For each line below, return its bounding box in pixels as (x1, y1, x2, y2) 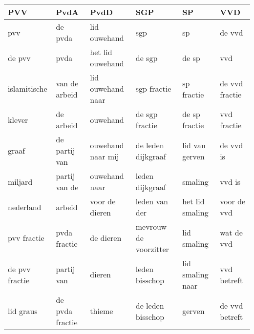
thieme (90, 305, 113, 316)
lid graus (8, 305, 38, 316)
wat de (220, 226, 243, 238)
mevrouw (135, 221, 167, 232)
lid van (182, 139, 206, 151)
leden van (135, 196, 169, 207)
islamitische (8, 83, 47, 94)
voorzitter (135, 243, 169, 255)
